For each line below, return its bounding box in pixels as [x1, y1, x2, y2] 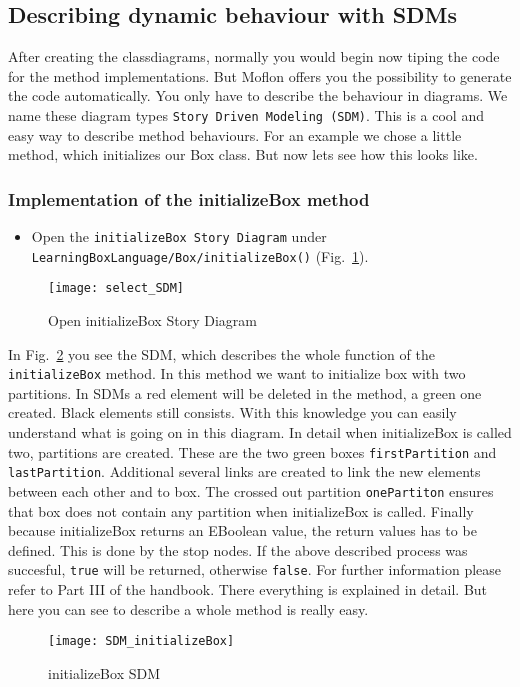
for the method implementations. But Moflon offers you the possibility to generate [8, 65, 512, 86]
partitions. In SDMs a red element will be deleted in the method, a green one [8, 382, 482, 403]
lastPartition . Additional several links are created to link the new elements [8, 461, 481, 482]
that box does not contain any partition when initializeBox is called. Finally [8, 500, 474, 521]
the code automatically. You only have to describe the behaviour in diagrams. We [8, 85, 508, 106]
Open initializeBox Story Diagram [48, 310, 257, 331]
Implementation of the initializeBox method [8, 186, 370, 211]
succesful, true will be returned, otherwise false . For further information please [8, 559, 502, 580]
